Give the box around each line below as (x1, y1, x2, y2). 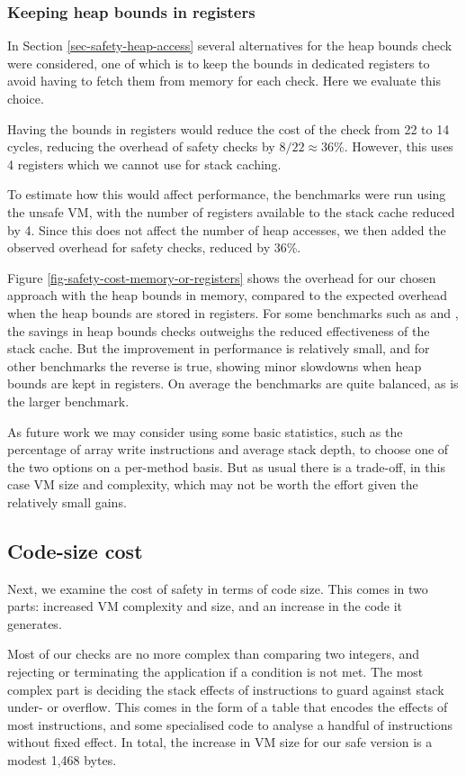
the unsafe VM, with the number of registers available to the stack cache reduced (7, 202, 455, 221)
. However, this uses (344, 137, 453, 156)
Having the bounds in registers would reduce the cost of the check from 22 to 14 (7, 119, 450, 138)
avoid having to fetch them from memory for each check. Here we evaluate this (7, 71, 441, 90)
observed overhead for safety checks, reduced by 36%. (7, 238, 301, 257)
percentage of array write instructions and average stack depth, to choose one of (7, 440, 449, 459)
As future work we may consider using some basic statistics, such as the (7, 422, 403, 441)
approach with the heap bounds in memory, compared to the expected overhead (7, 286, 448, 305)
